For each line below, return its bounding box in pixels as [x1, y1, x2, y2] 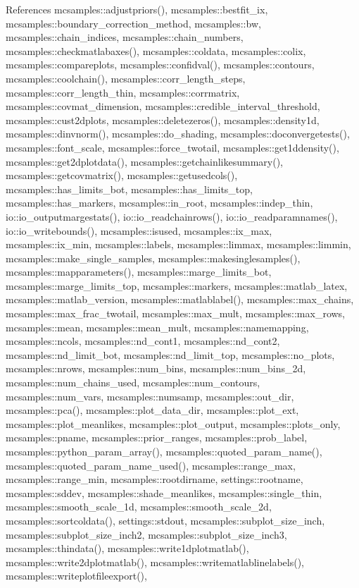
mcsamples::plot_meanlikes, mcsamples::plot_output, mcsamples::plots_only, [6, 416, 341, 431]
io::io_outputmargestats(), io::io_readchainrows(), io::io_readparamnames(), [6, 209, 338, 223]
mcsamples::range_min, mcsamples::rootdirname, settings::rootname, [6, 472, 303, 486]
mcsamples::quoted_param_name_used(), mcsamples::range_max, [6, 458, 296, 472]
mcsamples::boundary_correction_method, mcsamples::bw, [6, 16, 261, 30]
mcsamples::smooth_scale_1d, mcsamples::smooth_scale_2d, [6, 499, 272, 514]
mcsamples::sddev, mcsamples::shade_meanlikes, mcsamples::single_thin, [6, 485, 322, 500]
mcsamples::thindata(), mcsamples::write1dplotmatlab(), [6, 541, 249, 556]
